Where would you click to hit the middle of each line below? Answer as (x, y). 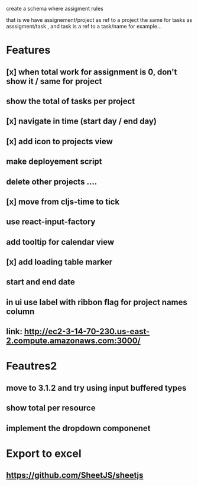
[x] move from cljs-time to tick (63, 201)
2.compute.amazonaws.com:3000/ (73, 341)
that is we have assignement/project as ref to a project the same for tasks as (99, 20)
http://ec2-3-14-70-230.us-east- (87, 331)
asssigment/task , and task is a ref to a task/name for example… (84, 26)
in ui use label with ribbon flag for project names (97, 302)
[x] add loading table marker (59, 262)
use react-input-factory (51, 222)
